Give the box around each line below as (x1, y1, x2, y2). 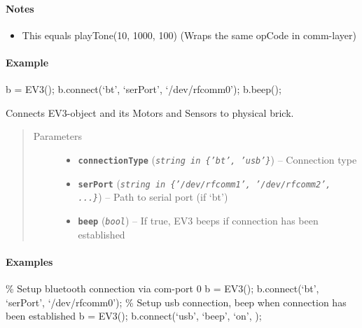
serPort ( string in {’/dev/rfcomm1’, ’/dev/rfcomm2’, (78, 176, 331, 190)
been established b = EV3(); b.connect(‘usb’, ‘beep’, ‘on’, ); (6, 308, 262, 323)
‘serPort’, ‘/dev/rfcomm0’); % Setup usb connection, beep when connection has (6, 294, 347, 309)
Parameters (33, 129, 82, 143)
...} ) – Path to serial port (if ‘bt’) (78, 190, 228, 204)
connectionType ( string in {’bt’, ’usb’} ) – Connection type (78, 152, 357, 166)
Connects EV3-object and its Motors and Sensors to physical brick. (6, 105, 294, 120)
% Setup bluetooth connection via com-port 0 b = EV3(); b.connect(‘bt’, (6, 280, 319, 295)
